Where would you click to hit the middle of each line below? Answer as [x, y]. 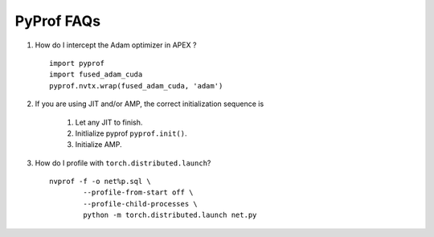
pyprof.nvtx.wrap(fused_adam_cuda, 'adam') [136, 86]
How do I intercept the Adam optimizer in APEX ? [116, 45]
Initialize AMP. [98, 145]
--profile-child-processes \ [141, 204]
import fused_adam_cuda [96, 75]
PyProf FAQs [57, 21]
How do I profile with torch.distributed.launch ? [123, 163]
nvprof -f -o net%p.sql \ [100, 182]
